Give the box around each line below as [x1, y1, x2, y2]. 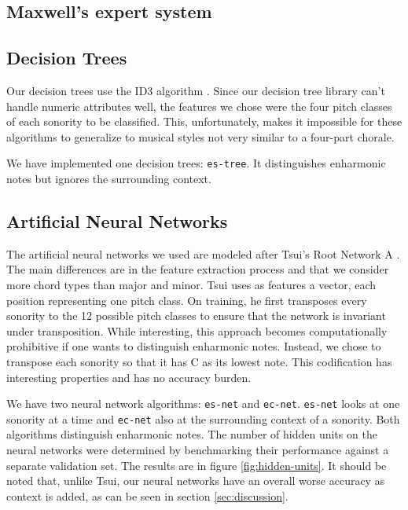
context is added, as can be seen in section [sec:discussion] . [6, 487, 289, 504]
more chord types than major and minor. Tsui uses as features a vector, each [6, 277, 377, 292]
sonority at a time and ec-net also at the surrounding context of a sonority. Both [6, 410, 400, 427]
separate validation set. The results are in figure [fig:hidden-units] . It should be [6, 457, 387, 473]
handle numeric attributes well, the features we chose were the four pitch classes [6, 97, 392, 114]
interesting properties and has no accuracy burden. [6, 369, 252, 385]
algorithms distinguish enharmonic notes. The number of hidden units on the [6, 426, 377, 442]
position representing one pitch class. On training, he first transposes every [6, 292, 367, 308]
